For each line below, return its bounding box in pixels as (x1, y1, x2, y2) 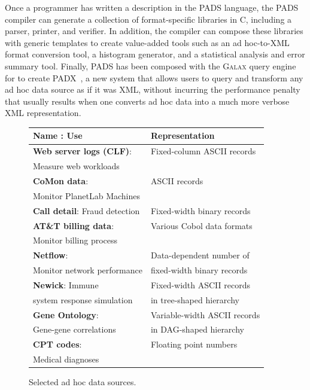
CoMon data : (33, 174, 89, 187)
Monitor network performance (33, 264, 142, 276)
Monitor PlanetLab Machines (33, 189, 141, 202)
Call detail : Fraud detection (33, 204, 140, 217)
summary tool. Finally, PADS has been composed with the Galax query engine (5, 59, 296, 72)
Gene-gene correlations (33, 323, 116, 336)
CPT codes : (33, 338, 82, 351)
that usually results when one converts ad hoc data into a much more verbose (5, 95, 290, 107)
